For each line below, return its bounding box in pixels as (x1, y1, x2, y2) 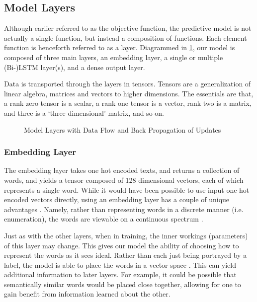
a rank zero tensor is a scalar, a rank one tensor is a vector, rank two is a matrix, (4, 98, 252, 108)
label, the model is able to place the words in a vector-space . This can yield (4, 259, 237, 270)
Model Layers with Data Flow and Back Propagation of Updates (24, 124, 221, 135)
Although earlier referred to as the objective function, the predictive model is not (4, 23, 252, 33)
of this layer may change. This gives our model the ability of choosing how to (4, 240, 239, 250)
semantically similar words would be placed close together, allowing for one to (4, 279, 241, 289)
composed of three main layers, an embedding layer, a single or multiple (4, 52, 223, 62)
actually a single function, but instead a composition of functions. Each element (4, 32, 247, 43)
